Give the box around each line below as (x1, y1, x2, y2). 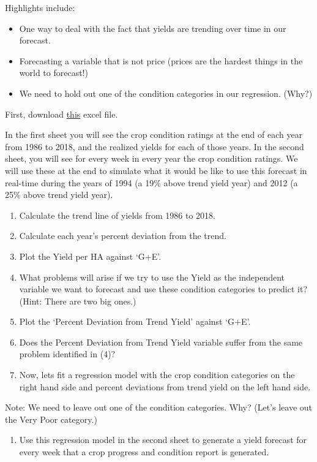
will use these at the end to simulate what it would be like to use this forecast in (5, 164, 307, 176)
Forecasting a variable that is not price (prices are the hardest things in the (19, 54, 303, 67)
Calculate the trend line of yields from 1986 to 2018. (19, 208, 216, 221)
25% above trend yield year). (5, 188, 113, 201)
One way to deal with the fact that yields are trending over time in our (19, 21, 286, 34)
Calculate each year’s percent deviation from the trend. (19, 229, 226, 242)
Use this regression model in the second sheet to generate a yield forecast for (19, 433, 307, 446)
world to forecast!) (19, 66, 88, 79)
